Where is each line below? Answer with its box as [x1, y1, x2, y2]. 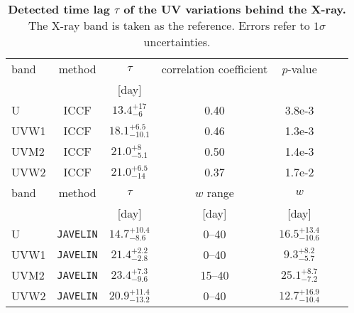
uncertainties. [143, 33, 211, 50]
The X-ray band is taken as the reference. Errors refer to [28, 17, 310, 33]
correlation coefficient [161, 60, 268, 77]
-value [287, 60, 317, 77]
